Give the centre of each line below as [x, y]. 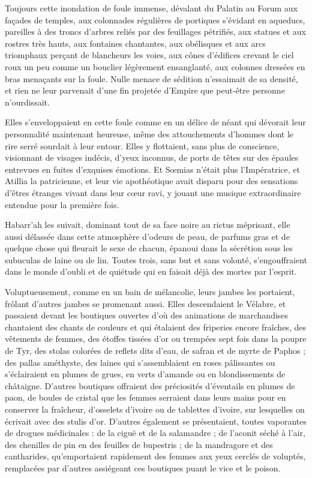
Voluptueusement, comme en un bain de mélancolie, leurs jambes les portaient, [150, 292]
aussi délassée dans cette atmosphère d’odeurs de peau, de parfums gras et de [147, 236]
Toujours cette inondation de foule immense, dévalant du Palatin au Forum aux [151, 8]
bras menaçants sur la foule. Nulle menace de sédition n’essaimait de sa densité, [151, 78]
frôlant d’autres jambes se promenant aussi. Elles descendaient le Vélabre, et [145, 303]
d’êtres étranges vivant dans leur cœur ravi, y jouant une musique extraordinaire [153, 192]
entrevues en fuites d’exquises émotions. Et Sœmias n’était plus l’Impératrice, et [153, 169]
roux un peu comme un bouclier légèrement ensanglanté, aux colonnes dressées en [155, 66]
